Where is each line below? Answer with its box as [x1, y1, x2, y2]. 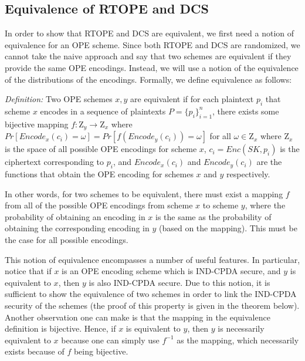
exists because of [5, 345, 65, 357]
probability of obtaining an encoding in [5, 210, 145, 222]
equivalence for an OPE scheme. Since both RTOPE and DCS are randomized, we [5, 38, 300, 50]
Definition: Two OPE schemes [5, 93, 113, 105]
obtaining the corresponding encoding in [5, 222, 150, 234]
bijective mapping [5, 117, 69, 130]
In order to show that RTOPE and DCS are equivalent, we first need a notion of [5, 27, 294, 39]
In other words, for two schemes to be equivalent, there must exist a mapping [5, 187, 283, 200]
